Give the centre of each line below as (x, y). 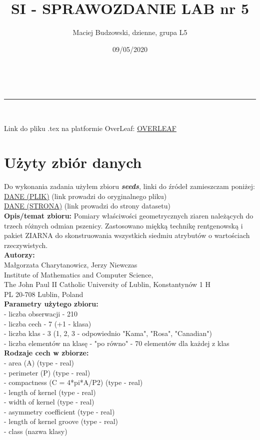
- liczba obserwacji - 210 (41, 313)
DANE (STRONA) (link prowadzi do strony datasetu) (87, 206)
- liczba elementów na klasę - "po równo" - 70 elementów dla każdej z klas (117, 343)
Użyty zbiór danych (73, 162)
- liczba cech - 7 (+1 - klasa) (48, 323)
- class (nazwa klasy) (36, 431)
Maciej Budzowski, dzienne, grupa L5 (130, 32)
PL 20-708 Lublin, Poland (44, 294)
